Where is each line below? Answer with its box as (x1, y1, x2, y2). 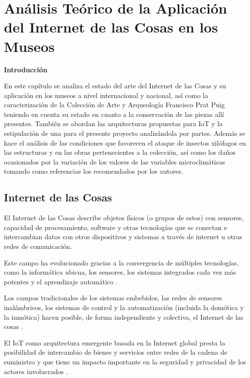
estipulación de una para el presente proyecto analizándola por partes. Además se (4, 128, 245, 138)
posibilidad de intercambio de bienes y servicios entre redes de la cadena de (4, 347, 227, 357)
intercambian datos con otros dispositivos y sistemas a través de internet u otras (4, 231, 242, 242)
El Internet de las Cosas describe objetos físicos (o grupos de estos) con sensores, (4, 213, 244, 223)
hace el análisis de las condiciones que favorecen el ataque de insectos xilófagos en (4, 137, 246, 148)
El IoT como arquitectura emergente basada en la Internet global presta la (4, 337, 225, 347)
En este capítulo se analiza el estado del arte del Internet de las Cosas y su (4, 81, 226, 91)
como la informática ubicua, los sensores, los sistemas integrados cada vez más (4, 267, 236, 277)
